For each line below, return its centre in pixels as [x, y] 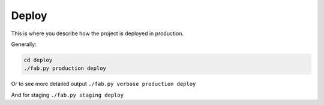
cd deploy [38, 60]
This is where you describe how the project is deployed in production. [97, 33]
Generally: [24, 44]
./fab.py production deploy [65, 68]
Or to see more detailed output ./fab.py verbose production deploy [103, 84]
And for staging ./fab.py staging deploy [67, 95]
